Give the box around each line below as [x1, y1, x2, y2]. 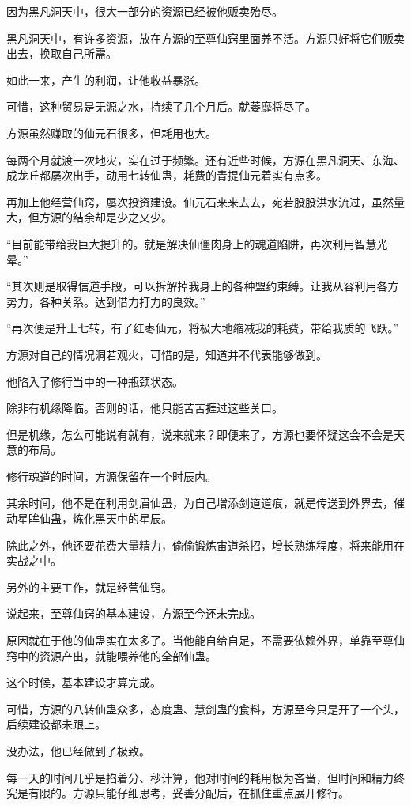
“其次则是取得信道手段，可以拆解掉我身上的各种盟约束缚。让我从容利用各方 [6, 278, 399, 294]
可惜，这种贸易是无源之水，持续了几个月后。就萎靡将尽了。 [6, 98, 316, 115]
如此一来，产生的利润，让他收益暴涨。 [6, 71, 205, 88]
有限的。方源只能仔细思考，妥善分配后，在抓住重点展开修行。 [28, 785, 349, 801]
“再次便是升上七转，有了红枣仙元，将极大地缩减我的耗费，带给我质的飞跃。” [6, 320, 399, 336]
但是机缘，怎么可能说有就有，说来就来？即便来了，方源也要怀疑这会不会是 [6, 426, 394, 442]
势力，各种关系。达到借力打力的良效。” [6, 293, 205, 309]
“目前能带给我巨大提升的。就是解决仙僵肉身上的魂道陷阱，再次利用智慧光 [6, 235, 388, 252]
